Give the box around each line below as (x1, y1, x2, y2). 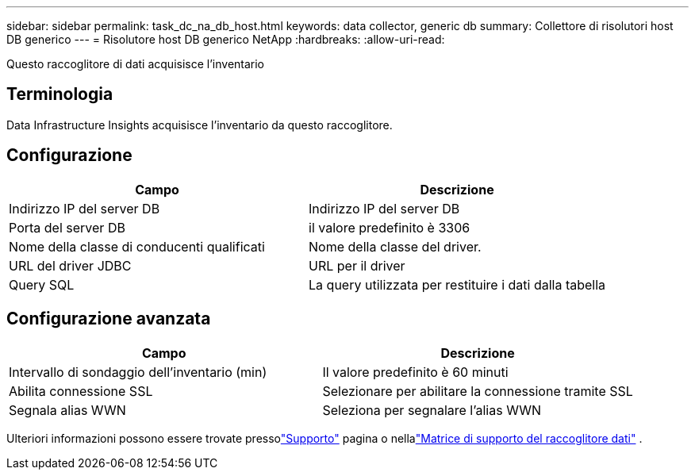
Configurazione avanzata (6, 309, 211, 329)
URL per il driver (309, 257, 405, 274)
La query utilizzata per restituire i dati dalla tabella (309, 276, 606, 293)
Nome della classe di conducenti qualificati (9, 238, 265, 255)
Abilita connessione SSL (9, 382, 153, 399)
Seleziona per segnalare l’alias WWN (322, 401, 542, 418)
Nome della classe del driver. (309, 238, 482, 255)
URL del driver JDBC (9, 257, 132, 274)
